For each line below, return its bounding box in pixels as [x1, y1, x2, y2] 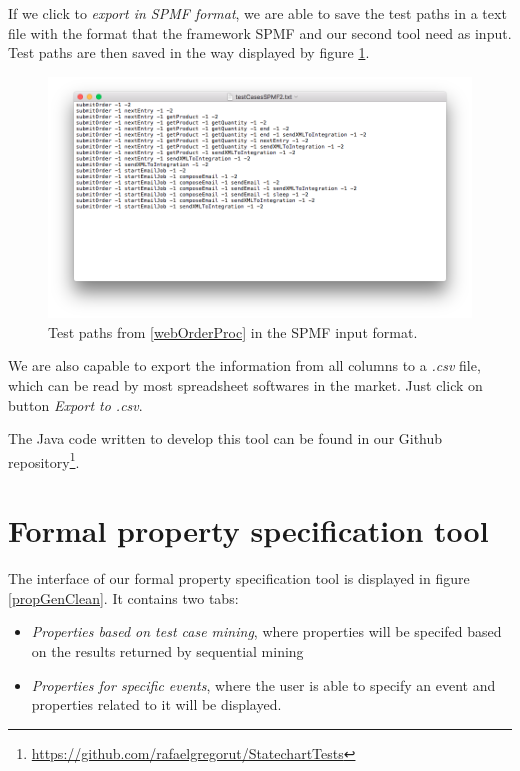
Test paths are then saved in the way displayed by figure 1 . [8, 42, 370, 63]
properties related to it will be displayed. [31, 694, 282, 715]
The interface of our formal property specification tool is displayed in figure [8, 568, 470, 589]
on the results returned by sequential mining [31, 640, 304, 661]
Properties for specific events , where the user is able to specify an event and [31, 674, 496, 695]
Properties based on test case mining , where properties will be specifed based [31, 621, 502, 642]
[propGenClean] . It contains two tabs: [8, 587, 239, 608]
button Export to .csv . [8, 394, 143, 415]
